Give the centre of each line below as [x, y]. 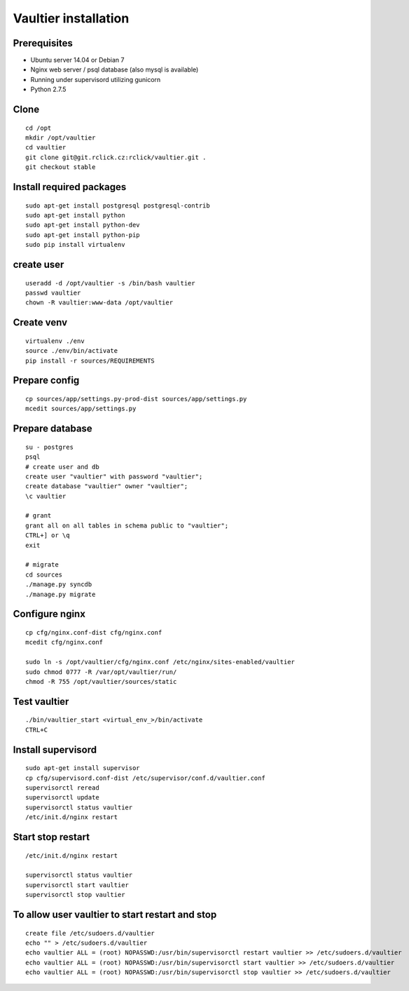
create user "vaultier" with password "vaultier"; [114, 476]
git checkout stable [61, 167]
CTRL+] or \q [48, 535]
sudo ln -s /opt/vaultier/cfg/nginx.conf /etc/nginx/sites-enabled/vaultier [160, 662]
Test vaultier [41, 701]
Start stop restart [51, 837]
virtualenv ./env [55, 341]
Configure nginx [49, 614]
